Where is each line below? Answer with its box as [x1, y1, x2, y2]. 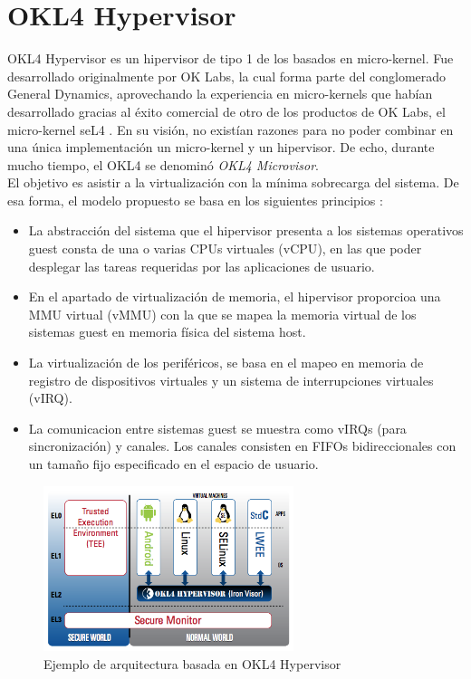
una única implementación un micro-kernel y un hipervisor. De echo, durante [7, 138, 435, 157]
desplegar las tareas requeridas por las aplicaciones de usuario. [28, 256, 375, 275]
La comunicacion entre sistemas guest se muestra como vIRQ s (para [28, 418, 407, 437]
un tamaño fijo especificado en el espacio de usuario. [28, 454, 319, 473]
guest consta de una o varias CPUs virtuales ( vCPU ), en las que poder [28, 239, 422, 258]
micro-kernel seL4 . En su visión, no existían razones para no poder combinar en [7, 120, 454, 139]
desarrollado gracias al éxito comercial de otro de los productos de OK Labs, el [7, 101, 446, 120]
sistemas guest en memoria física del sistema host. [28, 322, 306, 341]
